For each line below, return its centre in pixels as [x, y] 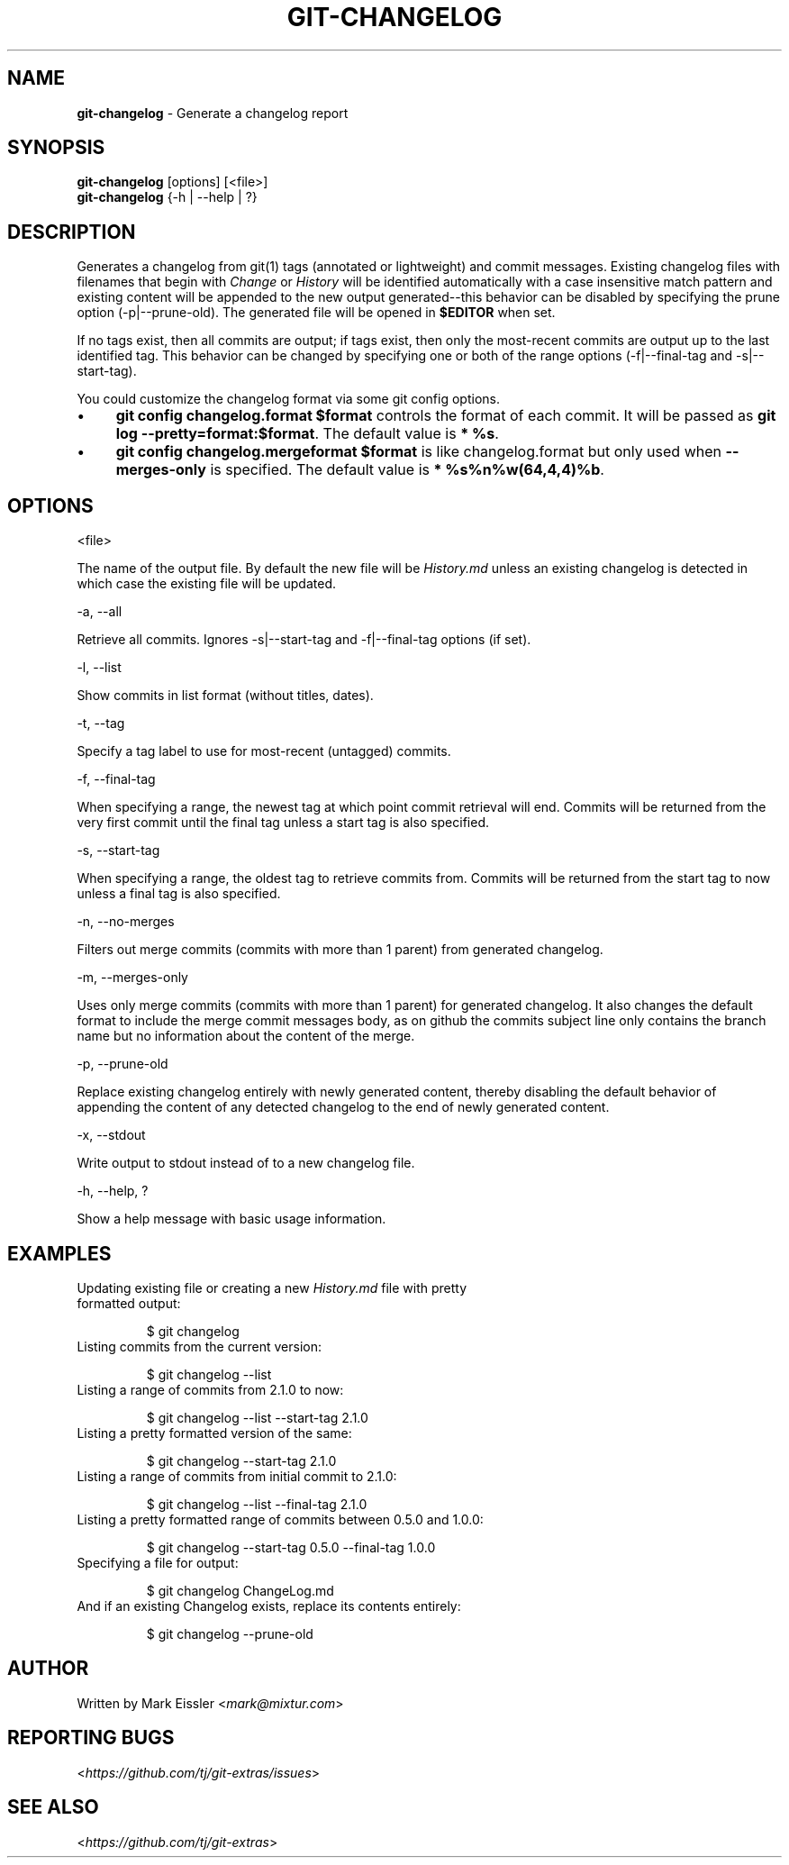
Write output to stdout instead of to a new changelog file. [246, 1163]
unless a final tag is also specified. [179, 894]
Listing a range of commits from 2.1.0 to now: [210, 1389]
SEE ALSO [53, 1807]
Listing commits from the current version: [199, 1346]
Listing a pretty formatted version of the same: [214, 1433]
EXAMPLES [59, 1253]
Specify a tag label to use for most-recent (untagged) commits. [264, 751]
